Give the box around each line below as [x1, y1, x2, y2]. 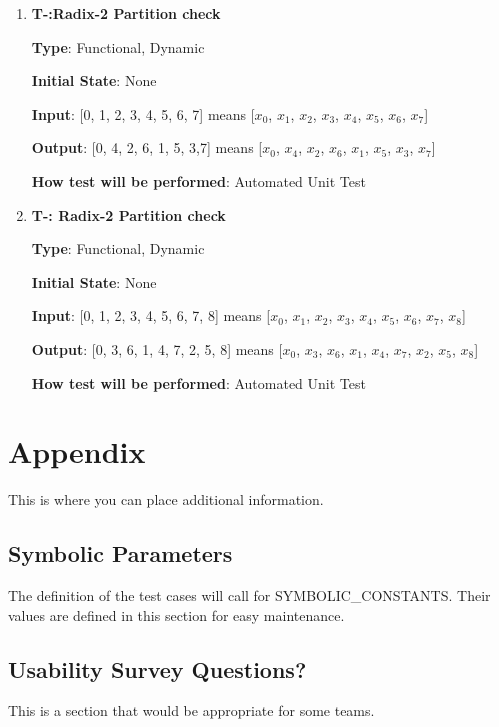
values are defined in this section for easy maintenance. [8, 604, 345, 625]
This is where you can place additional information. [8, 489, 324, 510]
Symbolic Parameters [8, 538, 233, 569]
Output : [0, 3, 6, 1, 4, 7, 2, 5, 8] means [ [31, 338, 283, 359]
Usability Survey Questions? [8, 653, 307, 684]
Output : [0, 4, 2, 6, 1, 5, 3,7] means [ [31, 137, 263, 158]
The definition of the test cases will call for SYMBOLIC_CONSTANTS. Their [8, 585, 491, 606]
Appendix [8, 431, 146, 472]
